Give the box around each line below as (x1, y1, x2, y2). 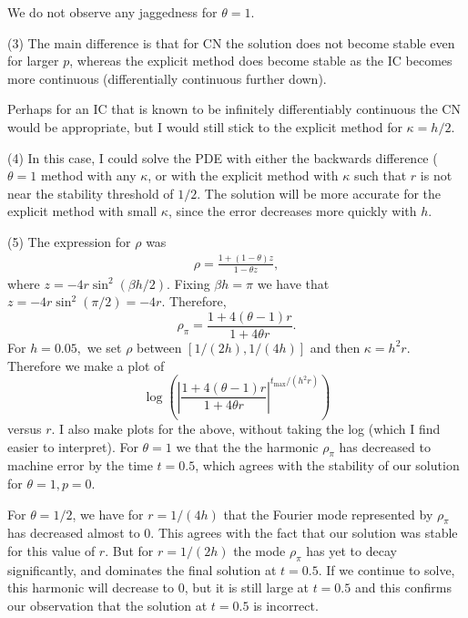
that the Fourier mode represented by (223, 504, 433, 523)
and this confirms (354, 578, 452, 597)
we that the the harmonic (176, 437, 319, 456)
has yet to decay (306, 541, 397, 561)
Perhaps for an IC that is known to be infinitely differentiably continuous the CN (7, 99, 461, 118)
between (137, 337, 182, 356)
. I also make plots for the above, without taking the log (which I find (51, 419, 441, 438)
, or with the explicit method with (148, 166, 339, 185)
